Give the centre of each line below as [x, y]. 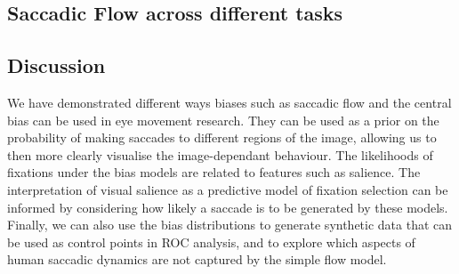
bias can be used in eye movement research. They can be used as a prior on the [223, 120]
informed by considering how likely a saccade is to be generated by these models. [228, 207]
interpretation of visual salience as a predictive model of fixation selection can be [228, 189]
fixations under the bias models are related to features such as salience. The [214, 172]
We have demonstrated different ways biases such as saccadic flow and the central [229, 102]
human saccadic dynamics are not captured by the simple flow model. [197, 259]
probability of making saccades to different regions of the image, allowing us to [222, 137]
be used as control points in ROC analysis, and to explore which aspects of [211, 242]
